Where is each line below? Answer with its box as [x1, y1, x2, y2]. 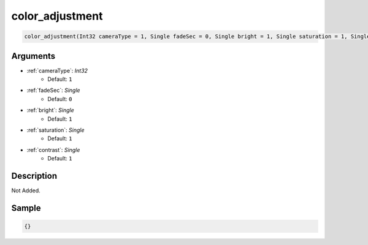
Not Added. [11, 187, 41, 194]
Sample [11, 203, 41, 213]
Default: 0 [47, 95, 72, 102]
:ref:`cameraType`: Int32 [26, 67, 88, 74]
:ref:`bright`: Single [26, 107, 74, 114]
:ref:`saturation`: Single [26, 126, 85, 134]
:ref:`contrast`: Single [26, 146, 80, 153]
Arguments [11, 51, 56, 61]
